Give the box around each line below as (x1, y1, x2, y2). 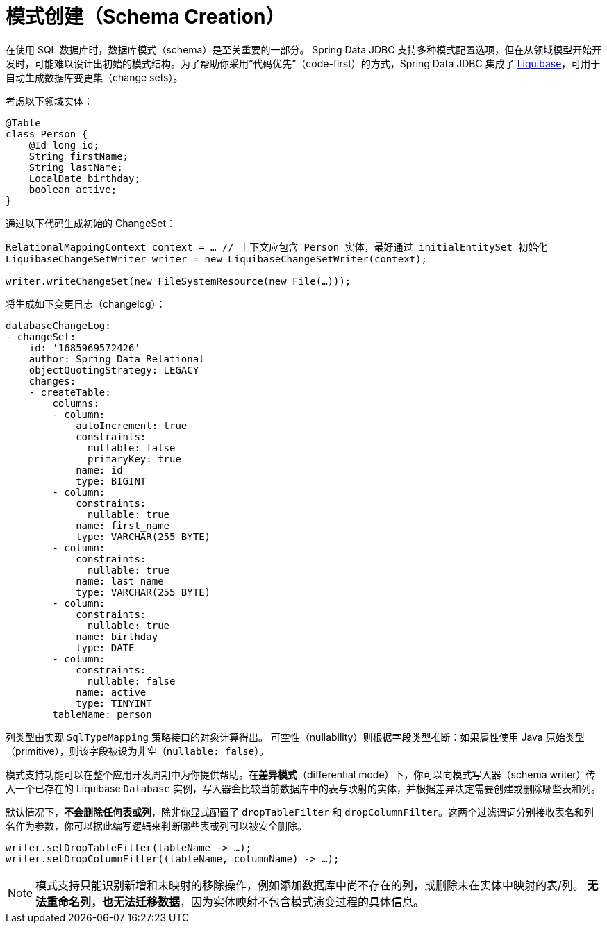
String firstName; (28, 150, 129, 162)
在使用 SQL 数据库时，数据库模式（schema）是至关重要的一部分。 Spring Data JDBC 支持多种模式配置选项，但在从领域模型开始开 (6, 43, 602, 56)
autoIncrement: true (76, 419, 188, 431)
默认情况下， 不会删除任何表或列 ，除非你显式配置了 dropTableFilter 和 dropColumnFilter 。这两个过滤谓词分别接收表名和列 (6, 805, 594, 818)
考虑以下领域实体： (6, 94, 93, 107)
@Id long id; (28, 139, 99, 151)
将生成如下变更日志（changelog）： (6, 297, 166, 310)
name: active (76, 686, 147, 698)
